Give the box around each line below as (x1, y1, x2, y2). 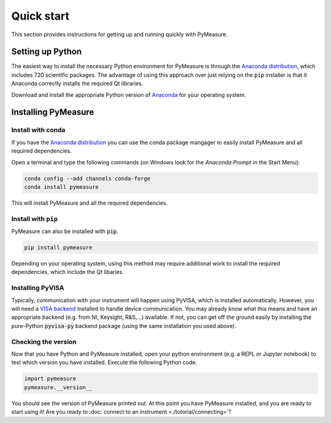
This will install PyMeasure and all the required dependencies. (11, 199, 168, 207)
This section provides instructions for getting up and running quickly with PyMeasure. (11, 31, 228, 38)
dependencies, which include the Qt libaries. (11, 269, 124, 276)
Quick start (11, 9, 70, 23)
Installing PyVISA (11, 284, 64, 292)
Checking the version (11, 337, 77, 346)
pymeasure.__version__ (24, 384, 93, 391)
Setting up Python (11, 47, 82, 57)
